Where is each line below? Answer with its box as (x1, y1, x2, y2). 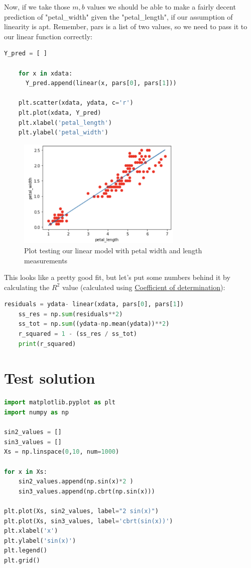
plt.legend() (4, 547, 47, 554)
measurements (24, 255, 68, 265)
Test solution (4, 368, 95, 388)
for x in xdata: (18, 69, 73, 77)
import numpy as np (4, 408, 69, 416)
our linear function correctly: (4, 31, 92, 41)
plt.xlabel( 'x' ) (4, 527, 58, 535)
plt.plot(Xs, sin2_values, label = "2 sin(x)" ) (4, 507, 159, 515)
